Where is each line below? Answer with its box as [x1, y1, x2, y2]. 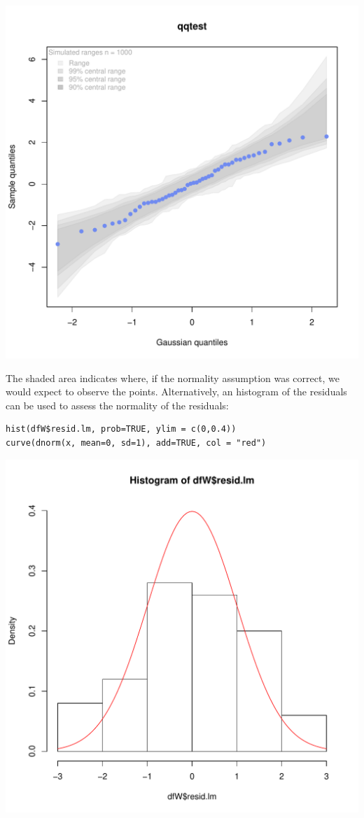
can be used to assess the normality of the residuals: [6, 397, 229, 412]
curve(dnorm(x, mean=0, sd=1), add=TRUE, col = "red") [6, 437, 267, 448]
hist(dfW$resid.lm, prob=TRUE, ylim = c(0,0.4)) [6, 424, 237, 435]
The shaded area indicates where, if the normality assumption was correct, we [6, 370, 339, 385]
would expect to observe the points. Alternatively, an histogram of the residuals [6, 384, 347, 399]
